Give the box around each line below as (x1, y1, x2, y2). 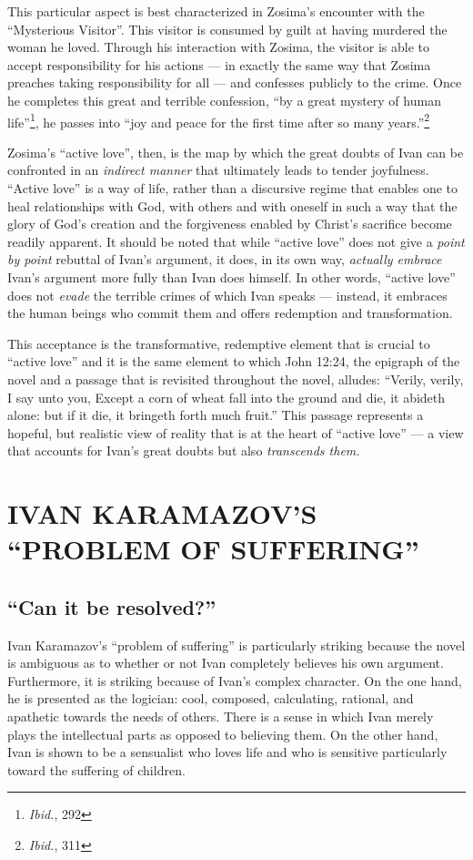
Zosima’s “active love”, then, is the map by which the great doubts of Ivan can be (7, 142, 464, 161)
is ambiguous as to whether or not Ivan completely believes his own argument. (7, 653, 444, 672)
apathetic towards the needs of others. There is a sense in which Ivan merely (7, 707, 434, 726)
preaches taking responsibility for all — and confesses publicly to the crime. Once (7, 73, 462, 92)
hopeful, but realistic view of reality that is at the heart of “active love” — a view (7, 423, 464, 442)
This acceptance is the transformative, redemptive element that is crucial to (7, 333, 430, 353)
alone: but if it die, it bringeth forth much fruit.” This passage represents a (7, 405, 424, 425)
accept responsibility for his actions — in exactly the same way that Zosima (7, 55, 431, 74)
